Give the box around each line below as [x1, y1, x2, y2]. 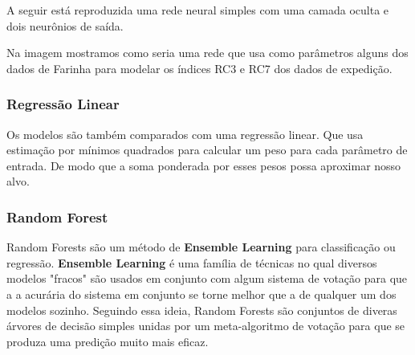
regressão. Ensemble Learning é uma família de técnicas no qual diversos [6, 254, 377, 271]
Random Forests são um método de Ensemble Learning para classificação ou [6, 239, 396, 255]
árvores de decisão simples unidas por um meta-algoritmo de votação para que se [6, 317, 405, 334]
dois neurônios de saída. [6, 17, 124, 34]
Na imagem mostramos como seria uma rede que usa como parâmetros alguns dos [6, 44, 409, 61]
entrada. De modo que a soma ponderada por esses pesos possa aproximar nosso [6, 157, 401, 173]
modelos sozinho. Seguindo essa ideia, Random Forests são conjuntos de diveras [6, 301, 397, 318]
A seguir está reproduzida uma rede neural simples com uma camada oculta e [6, 2, 389, 18]
